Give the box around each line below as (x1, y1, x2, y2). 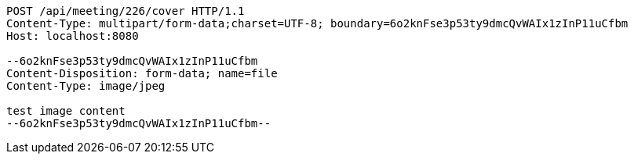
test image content (6, 105, 126, 117)
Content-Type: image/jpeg (6, 80, 166, 92)
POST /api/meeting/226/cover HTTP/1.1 (6, 5, 245, 17)
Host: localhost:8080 (6, 30, 139, 42)
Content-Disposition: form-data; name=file (6, 67, 278, 80)
